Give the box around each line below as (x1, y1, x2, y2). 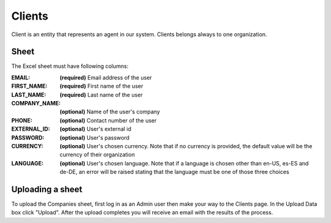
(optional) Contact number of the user (59, 116, 157, 124)
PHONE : (11, 116, 33, 124)
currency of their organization (59, 151, 135, 159)
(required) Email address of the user (59, 74, 153, 81)
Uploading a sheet (11, 184, 83, 194)
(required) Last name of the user (59, 91, 143, 98)
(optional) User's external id (59, 126, 132, 133)
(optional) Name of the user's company (59, 108, 161, 116)
